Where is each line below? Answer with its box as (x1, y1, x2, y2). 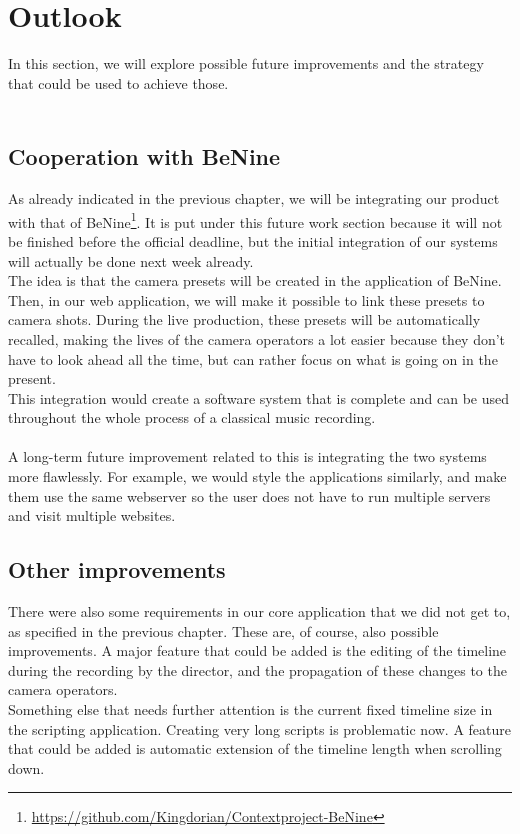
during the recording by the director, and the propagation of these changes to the (8, 659, 507, 680)
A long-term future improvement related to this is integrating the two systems (8, 446, 487, 467)
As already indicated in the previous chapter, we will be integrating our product (8, 188, 500, 209)
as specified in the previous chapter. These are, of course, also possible (8, 620, 439, 641)
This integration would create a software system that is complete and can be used (8, 387, 510, 408)
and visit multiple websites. (8, 505, 176, 526)
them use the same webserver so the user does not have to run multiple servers (8, 485, 491, 506)
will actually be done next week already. (8, 250, 254, 271)
